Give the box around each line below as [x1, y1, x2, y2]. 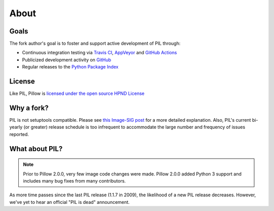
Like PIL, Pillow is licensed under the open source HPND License [9, 90, 145, 96]
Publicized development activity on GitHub [22, 56, 111, 63]
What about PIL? [9, 145, 63, 153]
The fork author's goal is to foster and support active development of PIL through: [9, 41, 181, 47]
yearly [9, 124, 23, 130]
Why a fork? [9, 103, 49, 112]
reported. [9, 131, 29, 137]
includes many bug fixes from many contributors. [23, 178, 126, 184]
